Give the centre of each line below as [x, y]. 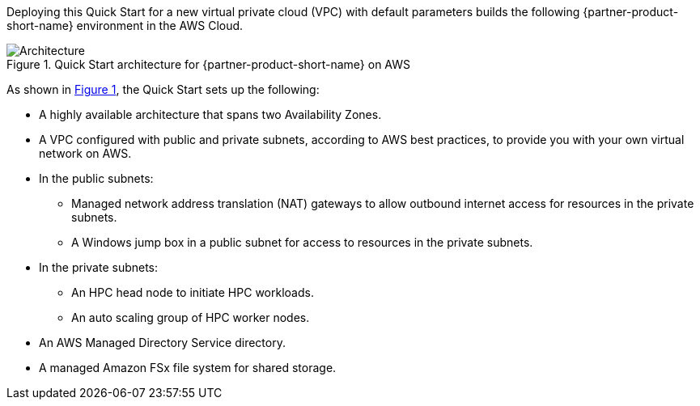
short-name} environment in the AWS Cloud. [125, 25]
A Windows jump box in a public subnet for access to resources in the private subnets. [302, 242]
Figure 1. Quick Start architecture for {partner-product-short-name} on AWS [209, 64]
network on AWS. [85, 153]
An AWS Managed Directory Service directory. [162, 343]
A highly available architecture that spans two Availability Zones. [210, 114]
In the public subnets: [96, 178]
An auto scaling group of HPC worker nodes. [191, 317]
